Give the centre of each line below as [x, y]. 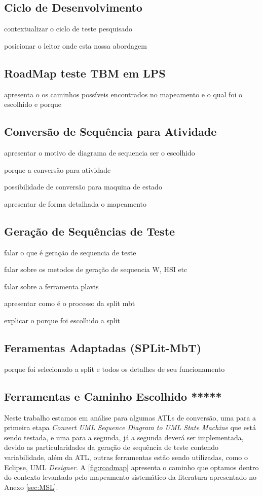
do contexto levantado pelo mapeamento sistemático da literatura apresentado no [130, 477]
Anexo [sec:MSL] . [31, 487]
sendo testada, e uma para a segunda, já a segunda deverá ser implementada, [124, 437]
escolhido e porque [33, 104]
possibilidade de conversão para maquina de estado [83, 187]
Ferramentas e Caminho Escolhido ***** [113, 396]
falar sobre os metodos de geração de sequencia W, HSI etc [96, 269]
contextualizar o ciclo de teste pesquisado [68, 29]
